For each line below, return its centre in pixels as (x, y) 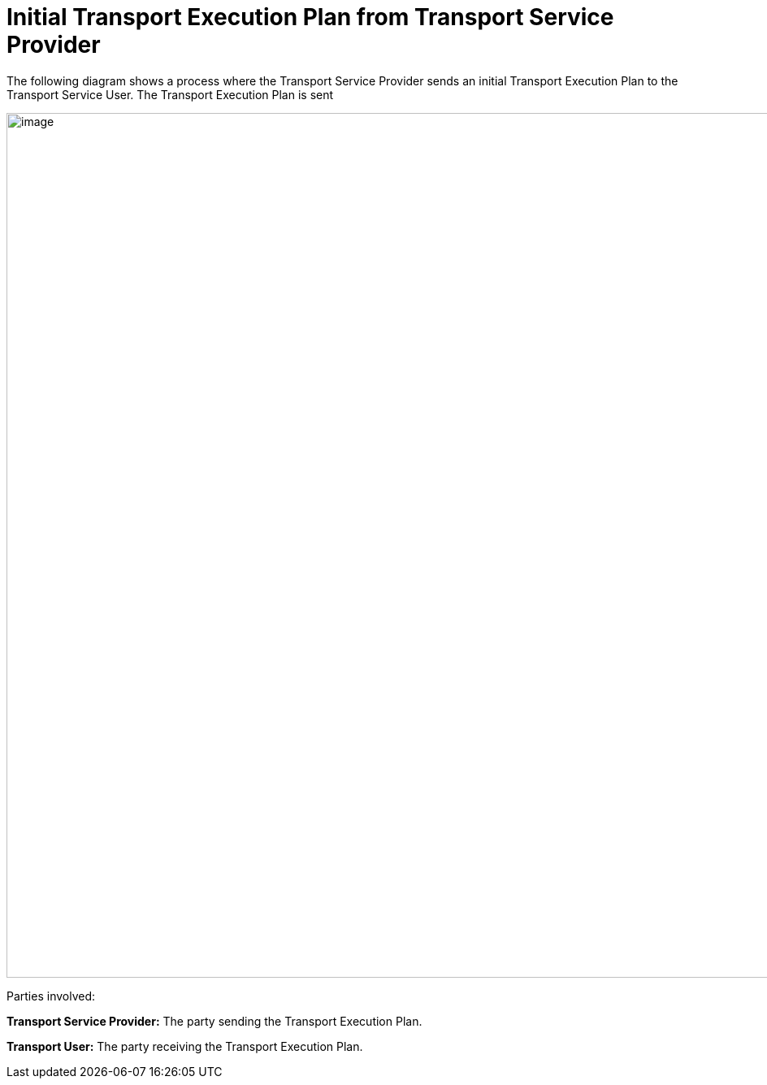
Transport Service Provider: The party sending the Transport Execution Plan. (214, 1021)
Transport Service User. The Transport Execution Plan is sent (170, 94)
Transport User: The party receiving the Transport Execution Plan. (185, 1046)
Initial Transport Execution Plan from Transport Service (310, 17)
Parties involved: (51, 996)
